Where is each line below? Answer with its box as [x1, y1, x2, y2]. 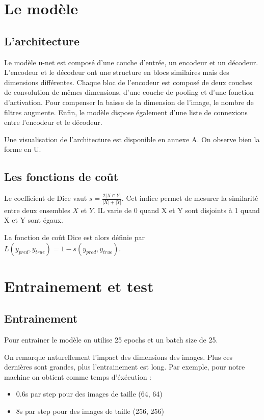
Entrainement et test [4, 275, 154, 296]
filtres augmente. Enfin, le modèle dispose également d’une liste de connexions [4, 107, 248, 117]
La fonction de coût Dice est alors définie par [4, 231, 145, 242]
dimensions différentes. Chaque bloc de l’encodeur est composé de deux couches [4, 76, 252, 87]
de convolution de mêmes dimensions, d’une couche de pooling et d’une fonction [4, 87, 254, 97]
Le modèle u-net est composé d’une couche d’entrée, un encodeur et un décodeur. [4, 57, 258, 67]
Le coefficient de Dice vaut [4, 193, 87, 203]
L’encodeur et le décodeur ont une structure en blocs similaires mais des [4, 67, 229, 77]
